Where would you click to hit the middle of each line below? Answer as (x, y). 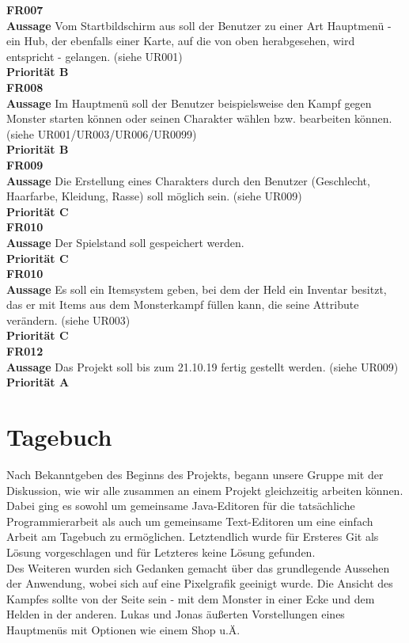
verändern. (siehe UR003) (68, 320)
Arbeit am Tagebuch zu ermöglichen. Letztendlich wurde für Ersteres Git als (193, 536)
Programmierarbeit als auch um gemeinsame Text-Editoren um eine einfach (190, 521)
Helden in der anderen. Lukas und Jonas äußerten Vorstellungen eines (176, 614)
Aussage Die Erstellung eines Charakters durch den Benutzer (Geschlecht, (188, 180)
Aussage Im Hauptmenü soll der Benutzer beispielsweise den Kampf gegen (189, 103)
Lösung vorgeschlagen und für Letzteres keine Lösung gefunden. (161, 552)
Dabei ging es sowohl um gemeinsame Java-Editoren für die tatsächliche (181, 506)
